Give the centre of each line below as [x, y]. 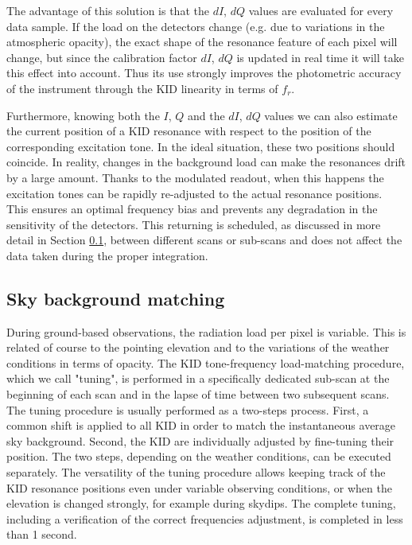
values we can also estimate [331, 115]
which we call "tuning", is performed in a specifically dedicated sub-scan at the [198, 378]
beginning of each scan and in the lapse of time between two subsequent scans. [198, 394]
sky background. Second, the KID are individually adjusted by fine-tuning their [200, 440]
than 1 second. [42, 534]
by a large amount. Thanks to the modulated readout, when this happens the [195, 177]
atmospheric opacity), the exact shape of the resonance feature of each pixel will [202, 42]
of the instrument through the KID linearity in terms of [142, 88]
